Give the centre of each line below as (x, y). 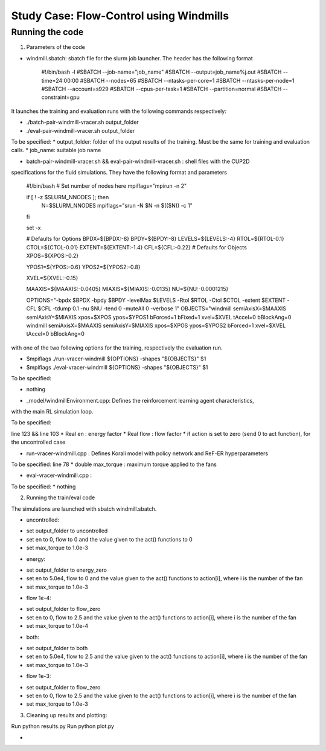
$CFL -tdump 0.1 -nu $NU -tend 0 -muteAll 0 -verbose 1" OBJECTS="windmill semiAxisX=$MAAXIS (162, 308)
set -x (34, 228)
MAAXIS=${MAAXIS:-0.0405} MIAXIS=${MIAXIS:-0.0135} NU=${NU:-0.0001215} (127, 289)
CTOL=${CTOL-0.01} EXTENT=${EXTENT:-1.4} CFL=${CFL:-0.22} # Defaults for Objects (136, 247)
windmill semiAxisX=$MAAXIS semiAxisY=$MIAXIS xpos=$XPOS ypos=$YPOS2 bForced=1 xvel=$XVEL (156, 325)
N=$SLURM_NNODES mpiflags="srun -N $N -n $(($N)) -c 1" (117, 206)
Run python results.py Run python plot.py (63, 726)
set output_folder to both (57, 648)
